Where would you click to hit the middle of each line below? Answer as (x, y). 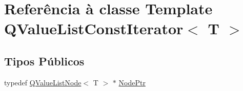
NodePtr (132, 82)
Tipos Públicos (44, 61)
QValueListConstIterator (94, 28)
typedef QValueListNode (43, 82)
